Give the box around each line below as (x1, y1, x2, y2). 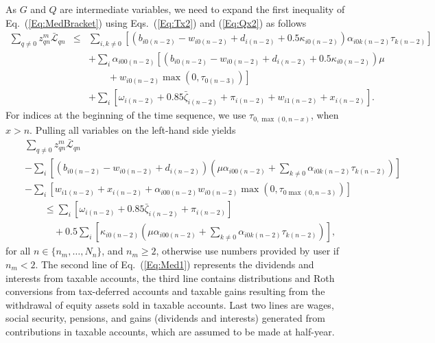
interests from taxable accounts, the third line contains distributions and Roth (5, 270, 335, 285)
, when (311, 108, 339, 122)
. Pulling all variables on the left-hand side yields (30, 122, 236, 137)
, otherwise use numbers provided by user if (156, 244, 340, 258)
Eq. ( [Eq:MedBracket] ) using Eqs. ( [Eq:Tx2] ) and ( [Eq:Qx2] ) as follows (5, 15, 307, 29)
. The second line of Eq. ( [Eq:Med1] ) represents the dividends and (35, 257, 314, 271)
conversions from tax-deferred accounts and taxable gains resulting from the (5, 284, 325, 298)
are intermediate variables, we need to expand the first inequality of (60, 2, 345, 16)
